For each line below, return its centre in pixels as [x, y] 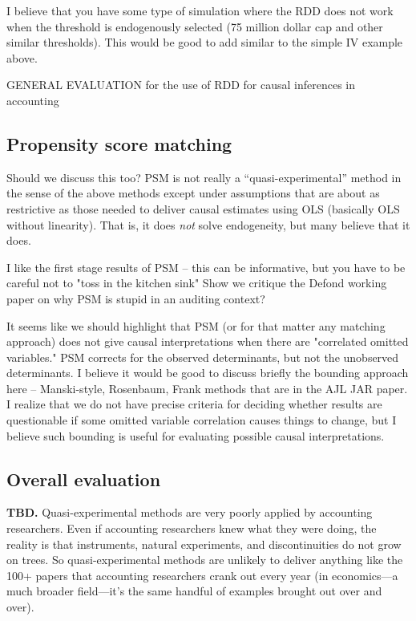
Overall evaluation [84, 479]
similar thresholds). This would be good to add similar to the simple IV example [205, 42]
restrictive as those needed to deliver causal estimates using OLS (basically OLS [203, 208]
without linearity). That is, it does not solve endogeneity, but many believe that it [208, 224]
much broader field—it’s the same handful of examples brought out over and [194, 591]
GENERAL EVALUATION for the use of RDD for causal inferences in [181, 85]
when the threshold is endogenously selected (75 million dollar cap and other [195, 26]
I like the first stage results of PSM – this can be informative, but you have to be [206, 267]
